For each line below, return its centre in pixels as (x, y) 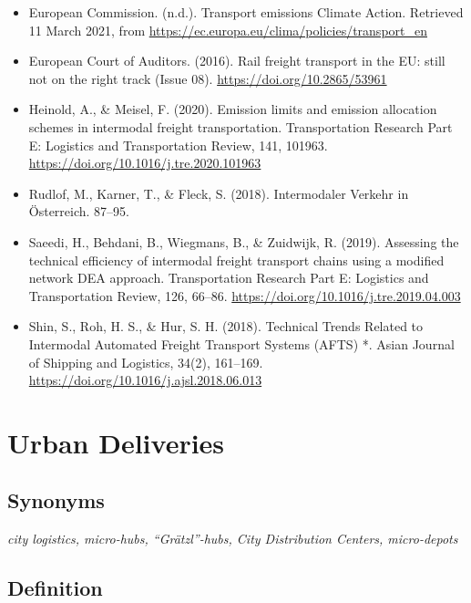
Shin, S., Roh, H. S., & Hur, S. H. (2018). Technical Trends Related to (226, 326)
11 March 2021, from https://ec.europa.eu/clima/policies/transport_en (228, 30)
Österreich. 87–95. (79, 211)
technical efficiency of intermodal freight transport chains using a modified (236, 260)
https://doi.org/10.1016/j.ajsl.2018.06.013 (145, 380)
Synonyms (56, 500)
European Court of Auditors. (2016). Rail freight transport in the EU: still (237, 61)
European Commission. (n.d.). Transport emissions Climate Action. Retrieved (246, 12)
